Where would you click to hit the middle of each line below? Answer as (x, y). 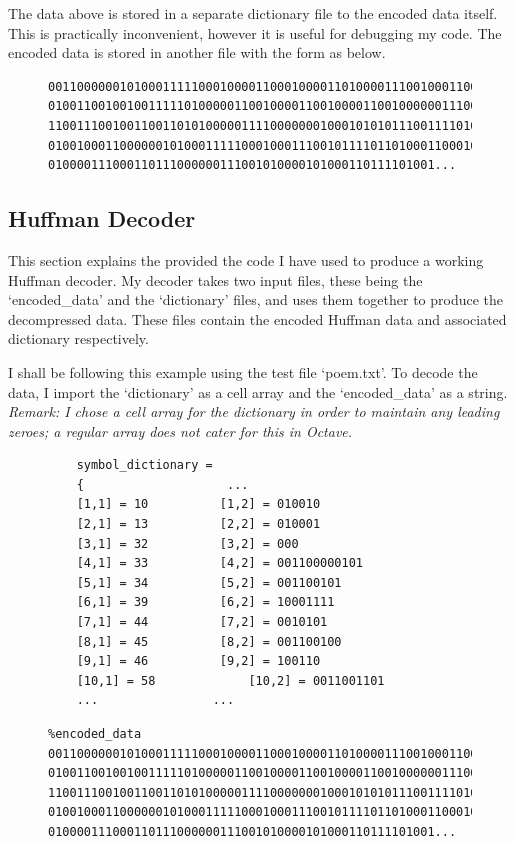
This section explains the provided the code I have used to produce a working (246, 259)
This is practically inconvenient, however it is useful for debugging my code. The (255, 32)
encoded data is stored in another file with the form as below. (197, 52)
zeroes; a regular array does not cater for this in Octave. (180, 430)
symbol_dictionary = (144, 465)
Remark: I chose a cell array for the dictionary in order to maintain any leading (254, 411)
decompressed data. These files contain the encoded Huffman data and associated (257, 318)
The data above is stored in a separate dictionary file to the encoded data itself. (253, 13)
